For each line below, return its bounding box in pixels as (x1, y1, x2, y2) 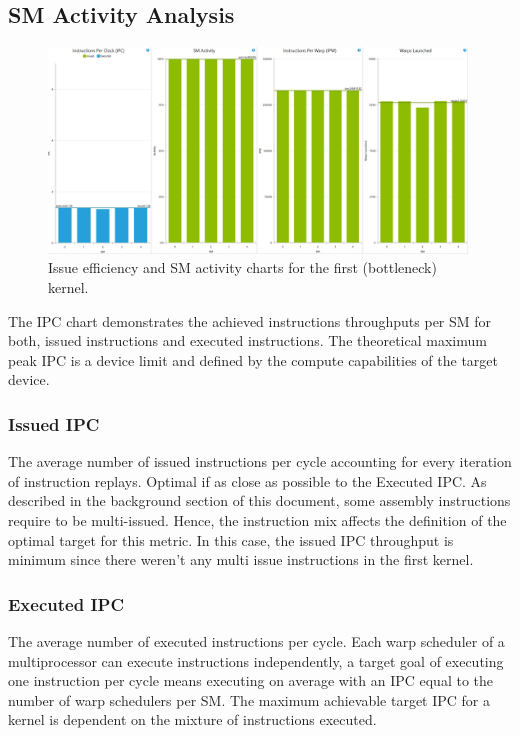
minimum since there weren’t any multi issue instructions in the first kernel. (8, 549, 474, 570)
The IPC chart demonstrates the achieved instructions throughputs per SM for (8, 310, 492, 331)
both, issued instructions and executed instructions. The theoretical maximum (8, 330, 487, 351)
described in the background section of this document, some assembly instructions (8, 490, 511, 511)
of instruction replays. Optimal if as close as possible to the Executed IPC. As (8, 470, 487, 491)
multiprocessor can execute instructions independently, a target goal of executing (8, 650, 504, 671)
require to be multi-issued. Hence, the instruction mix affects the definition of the (8, 509, 507, 530)
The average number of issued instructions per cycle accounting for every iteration (8, 451, 512, 472)
